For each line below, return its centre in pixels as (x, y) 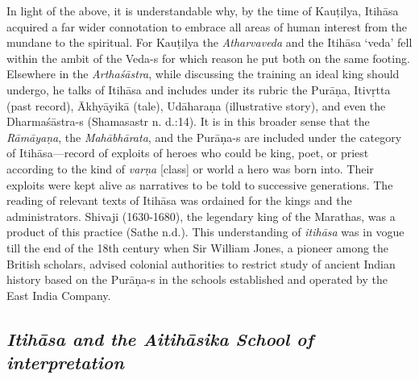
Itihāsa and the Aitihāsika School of (160, 338)
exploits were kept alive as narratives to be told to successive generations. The (200, 184)
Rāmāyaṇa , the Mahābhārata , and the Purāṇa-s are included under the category (204, 137)
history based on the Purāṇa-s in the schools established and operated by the (197, 279)
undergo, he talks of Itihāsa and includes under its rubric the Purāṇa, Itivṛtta (199, 89)
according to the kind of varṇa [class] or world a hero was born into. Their (190, 168)
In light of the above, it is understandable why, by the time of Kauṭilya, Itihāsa (203, 10)
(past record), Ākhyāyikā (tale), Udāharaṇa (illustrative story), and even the (196, 105)
